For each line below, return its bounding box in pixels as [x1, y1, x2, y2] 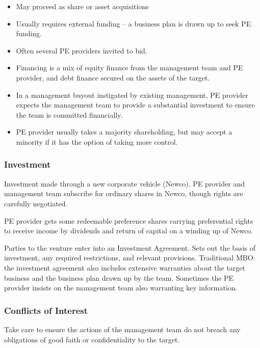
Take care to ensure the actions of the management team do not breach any [4, 324, 241, 334]
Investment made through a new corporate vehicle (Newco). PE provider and [4, 178, 245, 189]
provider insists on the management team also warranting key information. [4, 282, 238, 293]
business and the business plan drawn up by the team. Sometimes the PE [4, 272, 234, 283]
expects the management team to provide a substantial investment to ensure [16, 99, 255, 110]
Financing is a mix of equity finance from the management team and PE [16, 62, 243, 73]
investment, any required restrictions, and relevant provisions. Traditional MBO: [4, 252, 255, 263]
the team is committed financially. [16, 109, 123, 120]
